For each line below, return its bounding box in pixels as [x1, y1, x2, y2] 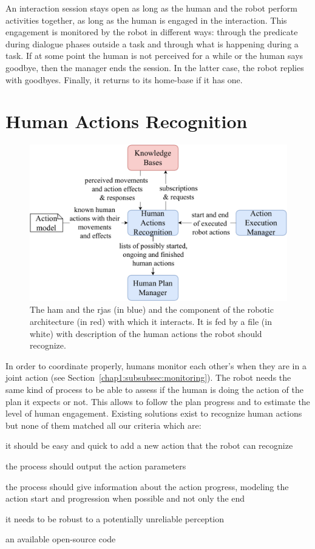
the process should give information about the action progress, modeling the [5, 480, 289, 493]
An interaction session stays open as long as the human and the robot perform [5, 2, 297, 14]
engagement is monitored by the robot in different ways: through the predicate [5, 26, 298, 38]
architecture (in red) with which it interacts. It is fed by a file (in [30, 315, 272, 328]
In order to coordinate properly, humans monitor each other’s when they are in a [5, 359, 307, 372]
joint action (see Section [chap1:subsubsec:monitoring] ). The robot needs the [5, 371, 291, 384]
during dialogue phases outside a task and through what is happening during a [5, 37, 299, 50]
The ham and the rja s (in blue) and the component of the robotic [30, 303, 274, 316]
